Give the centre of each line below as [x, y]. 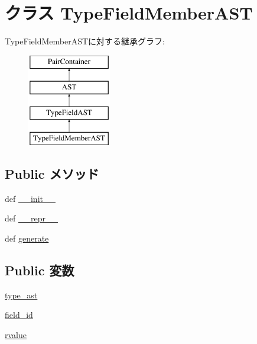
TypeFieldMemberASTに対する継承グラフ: [85, 41]
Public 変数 [40, 270]
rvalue [16, 334]
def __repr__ [31, 218]
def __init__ [30, 198]
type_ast [21, 295]
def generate [27, 238]
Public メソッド [52, 173]
